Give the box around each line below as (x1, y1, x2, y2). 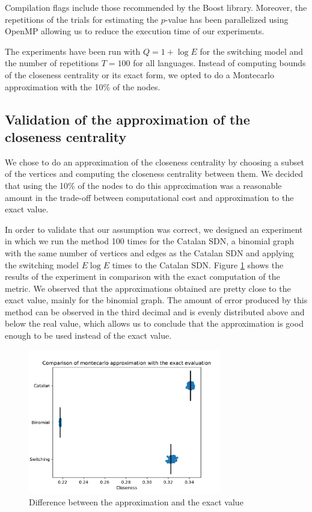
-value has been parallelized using (165, 13, 289, 25)
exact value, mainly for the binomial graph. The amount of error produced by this (5, 294, 308, 306)
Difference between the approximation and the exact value (29, 495, 243, 508)
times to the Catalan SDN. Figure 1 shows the (112, 258, 284, 271)
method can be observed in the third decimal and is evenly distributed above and (5, 305, 305, 318)
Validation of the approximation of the (5, 109, 250, 128)
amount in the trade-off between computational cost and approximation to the (5, 191, 294, 203)
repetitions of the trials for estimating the (5, 13, 159, 25)
